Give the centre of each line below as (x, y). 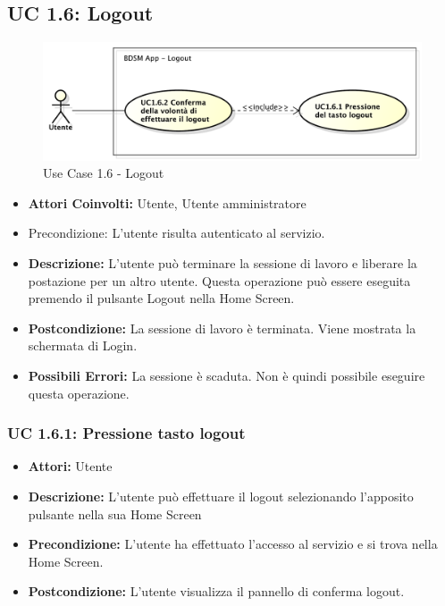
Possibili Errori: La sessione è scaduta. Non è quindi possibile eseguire (227, 376)
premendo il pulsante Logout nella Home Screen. (161, 298)
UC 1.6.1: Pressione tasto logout (126, 433)
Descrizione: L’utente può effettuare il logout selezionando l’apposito (221, 497)
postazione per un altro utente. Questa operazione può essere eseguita (219, 280)
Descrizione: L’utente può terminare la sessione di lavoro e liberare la (222, 263)
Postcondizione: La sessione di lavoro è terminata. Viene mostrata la (222, 328)
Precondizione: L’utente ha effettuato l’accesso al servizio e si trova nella (233, 544)
